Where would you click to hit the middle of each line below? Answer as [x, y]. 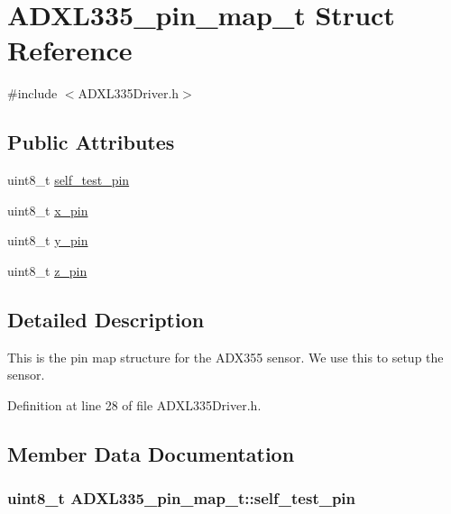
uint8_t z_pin [47, 270]
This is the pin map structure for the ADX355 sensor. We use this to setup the [225, 357]
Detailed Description [106, 319]
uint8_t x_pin [48, 210]
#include [32, 93]
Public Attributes [91, 142]
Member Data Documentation [151, 453]
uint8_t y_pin [48, 240]
